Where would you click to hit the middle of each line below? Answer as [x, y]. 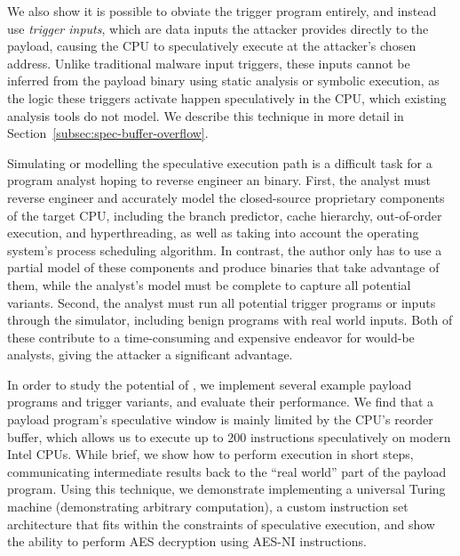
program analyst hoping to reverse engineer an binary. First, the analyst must [219, 180]
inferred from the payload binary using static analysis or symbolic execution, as [223, 81]
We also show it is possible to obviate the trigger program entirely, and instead [222, 11]
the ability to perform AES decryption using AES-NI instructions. [187, 541]
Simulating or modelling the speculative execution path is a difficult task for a [220, 162]
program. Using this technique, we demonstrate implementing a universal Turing [226, 489]
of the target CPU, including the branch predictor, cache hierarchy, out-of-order [225, 215]
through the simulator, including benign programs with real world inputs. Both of [230, 320]
